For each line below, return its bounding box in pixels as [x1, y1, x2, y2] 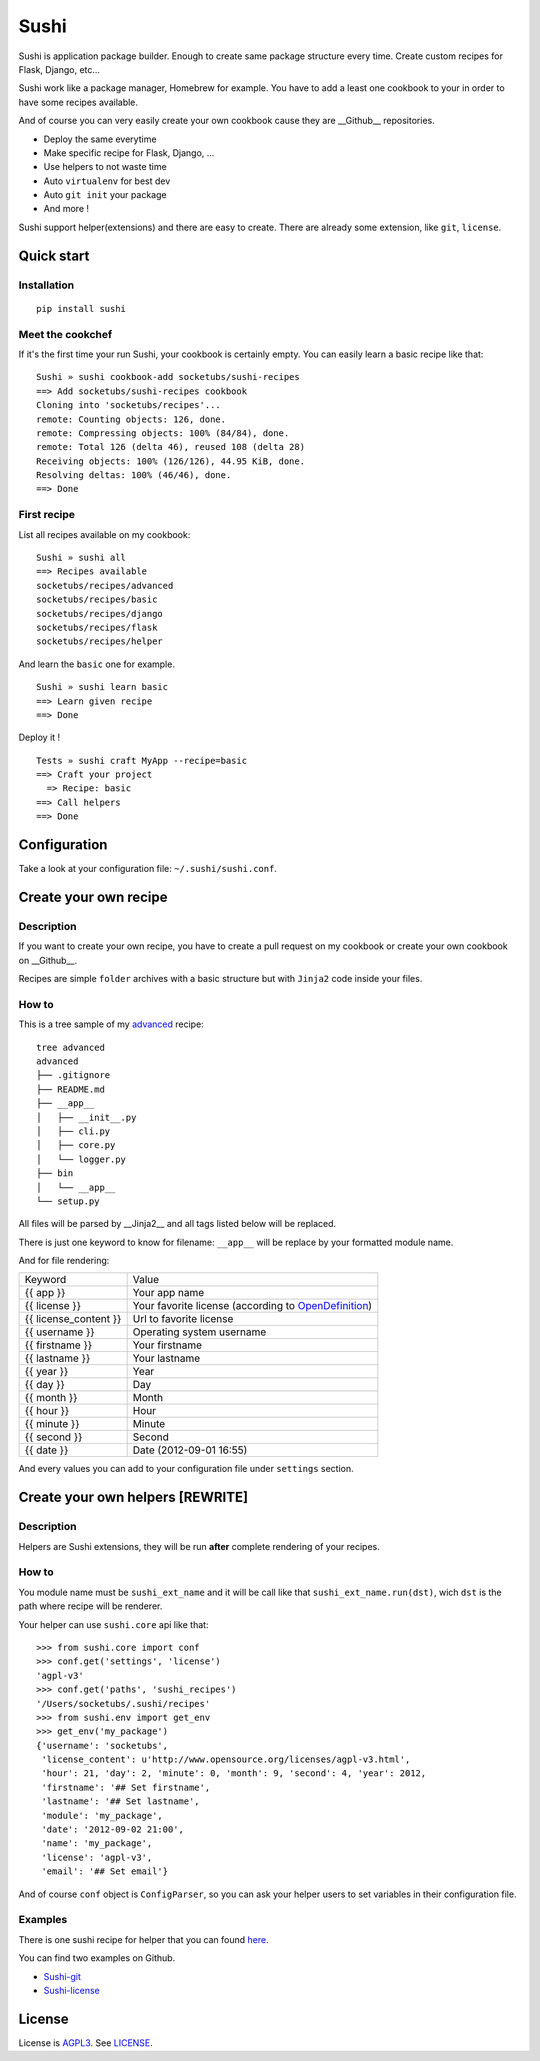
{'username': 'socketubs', [36, 1740, 169, 1751]
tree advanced [36, 1041, 105, 1053]
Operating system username [132, 1325, 267, 1339]
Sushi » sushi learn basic [36, 681, 169, 693]
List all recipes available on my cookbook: [18, 528, 191, 540]
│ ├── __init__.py [36, 1111, 137, 1123]
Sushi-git [43, 1970, 82, 1982]
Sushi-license [43, 1984, 100, 1996]
